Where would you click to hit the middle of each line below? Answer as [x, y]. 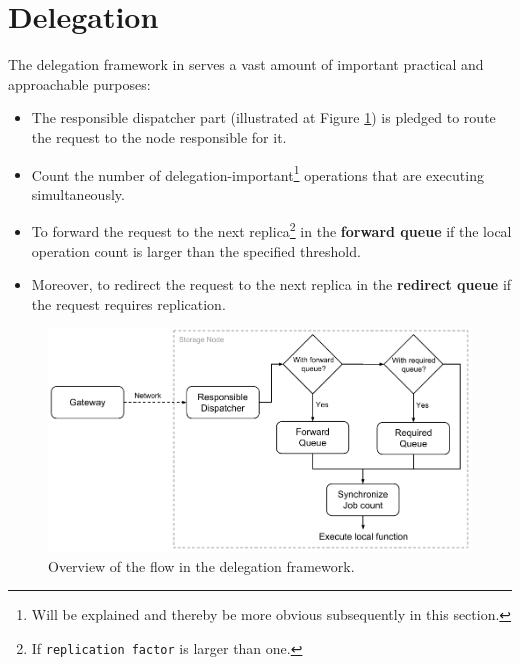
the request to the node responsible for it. [159, 136]
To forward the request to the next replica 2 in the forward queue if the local [271, 229]
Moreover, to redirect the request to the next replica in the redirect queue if [271, 284]
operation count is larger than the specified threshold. [196, 250]
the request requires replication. [128, 303]
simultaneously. [78, 193]
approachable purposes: [79, 83]
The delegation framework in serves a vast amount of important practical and [246, 64]
